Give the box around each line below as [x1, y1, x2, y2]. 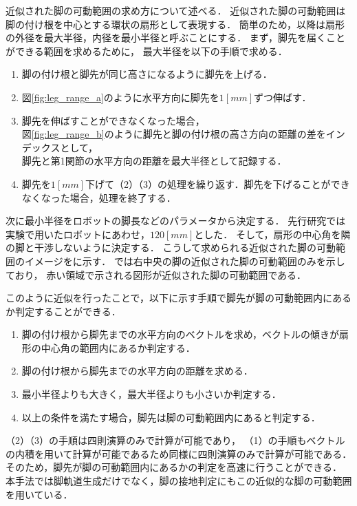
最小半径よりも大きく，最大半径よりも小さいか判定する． [21, 387, 281, 401]
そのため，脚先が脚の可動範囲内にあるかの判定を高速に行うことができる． [6, 460, 343, 474]
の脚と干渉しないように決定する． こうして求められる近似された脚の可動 [6, 240, 336, 255]
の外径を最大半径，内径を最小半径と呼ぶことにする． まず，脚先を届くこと [6, 30, 346, 45]
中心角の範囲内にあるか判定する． [41, 340, 195, 355]
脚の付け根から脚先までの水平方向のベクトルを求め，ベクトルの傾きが [21, 327, 340, 341]
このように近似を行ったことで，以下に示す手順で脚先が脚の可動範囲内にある [6, 291, 352, 305]
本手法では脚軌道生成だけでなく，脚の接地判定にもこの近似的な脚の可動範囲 [6, 474, 352, 488]
